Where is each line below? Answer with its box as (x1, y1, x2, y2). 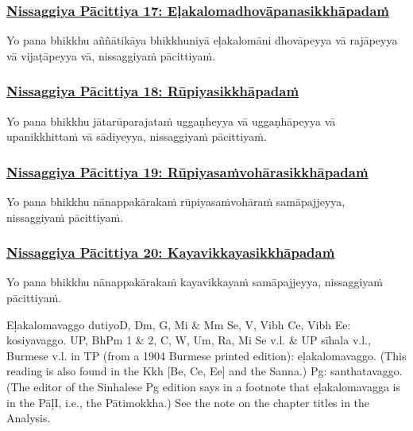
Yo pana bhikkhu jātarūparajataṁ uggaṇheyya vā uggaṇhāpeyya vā (6, 112, 336, 129)
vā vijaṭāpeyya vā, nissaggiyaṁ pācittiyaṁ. (6, 47, 216, 64)
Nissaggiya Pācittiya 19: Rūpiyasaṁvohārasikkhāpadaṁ (6, 161, 369, 181)
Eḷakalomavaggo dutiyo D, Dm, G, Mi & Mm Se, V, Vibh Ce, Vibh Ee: (6, 316, 351, 332)
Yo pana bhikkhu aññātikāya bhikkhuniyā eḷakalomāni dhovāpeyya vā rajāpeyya (6, 32, 398, 49)
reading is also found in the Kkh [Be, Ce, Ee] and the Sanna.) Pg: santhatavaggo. (6, 363, 403, 379)
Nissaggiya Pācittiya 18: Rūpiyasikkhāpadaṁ (6, 81, 299, 101)
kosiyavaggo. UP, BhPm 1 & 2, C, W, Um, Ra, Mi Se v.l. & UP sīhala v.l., (6, 332, 371, 348)
